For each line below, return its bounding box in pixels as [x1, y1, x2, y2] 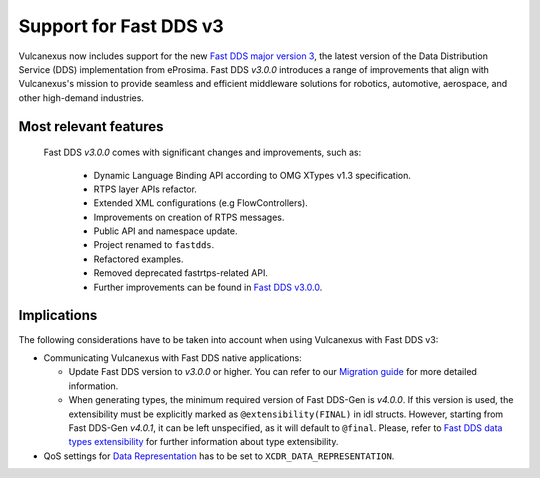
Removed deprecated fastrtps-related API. [93, 267, 269, 279]
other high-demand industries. [18, 91, 145, 104]
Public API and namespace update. [93, 225, 238, 237]
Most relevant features [18, 118, 164, 135]
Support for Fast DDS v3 [18, 15, 224, 37]
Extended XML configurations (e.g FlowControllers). [93, 197, 309, 209]
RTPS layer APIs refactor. [93, 183, 197, 195]
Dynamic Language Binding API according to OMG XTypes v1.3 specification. [93, 169, 412, 181]
